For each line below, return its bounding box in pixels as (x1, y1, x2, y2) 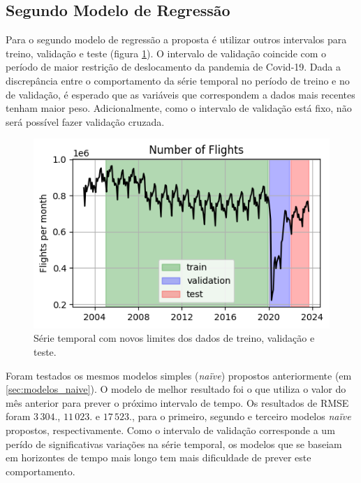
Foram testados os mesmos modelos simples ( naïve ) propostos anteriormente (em (6, 368, 352, 382)
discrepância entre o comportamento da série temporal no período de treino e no (6, 73, 350, 87)
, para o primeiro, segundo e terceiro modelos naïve (131, 409, 351, 424)
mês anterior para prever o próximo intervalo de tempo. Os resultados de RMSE (6, 395, 349, 410)
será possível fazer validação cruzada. (6, 114, 165, 129)
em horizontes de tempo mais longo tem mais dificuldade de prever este (6, 450, 311, 465)
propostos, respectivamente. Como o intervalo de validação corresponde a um (6, 422, 335, 437)
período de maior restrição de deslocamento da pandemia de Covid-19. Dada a (6, 59, 341, 74)
